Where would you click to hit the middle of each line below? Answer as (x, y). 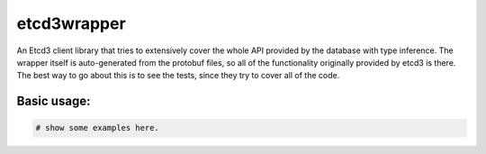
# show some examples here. (97, 128)
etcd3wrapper (71, 23)
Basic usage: (54, 101)
